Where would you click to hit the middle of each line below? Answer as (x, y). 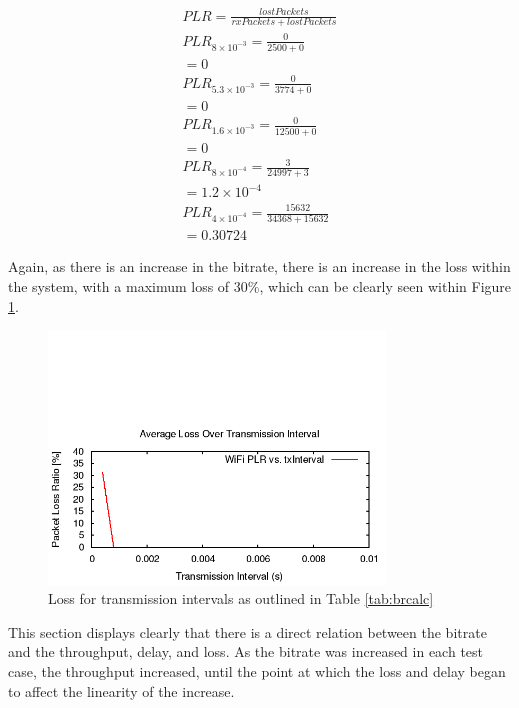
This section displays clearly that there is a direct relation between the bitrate (247, 631)
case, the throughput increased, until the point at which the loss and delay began (257, 670)
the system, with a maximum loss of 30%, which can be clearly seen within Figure (260, 285)
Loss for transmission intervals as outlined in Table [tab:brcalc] (241, 598)
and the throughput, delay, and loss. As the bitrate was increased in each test (246, 651)
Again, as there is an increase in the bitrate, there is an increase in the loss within (259, 266)
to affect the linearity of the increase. (121, 690)
